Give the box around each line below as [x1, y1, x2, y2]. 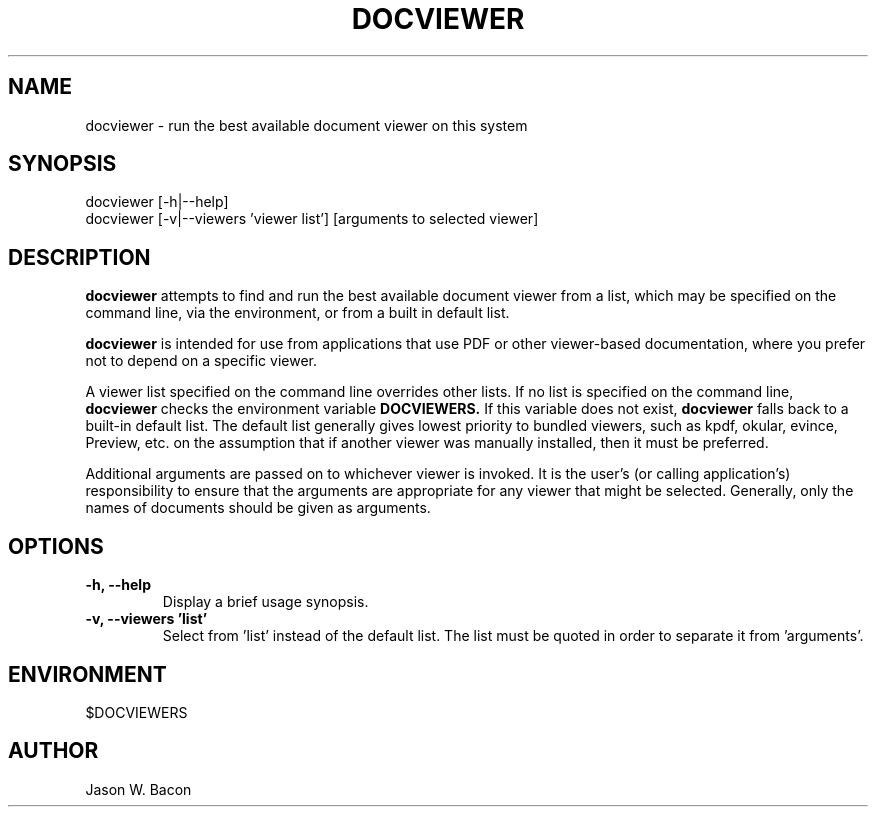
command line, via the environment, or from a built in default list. [85, 304, 510, 322]
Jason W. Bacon [85, 780, 192, 798]
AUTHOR [8, 738, 99, 764]
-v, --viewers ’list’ [85, 610, 208, 628]
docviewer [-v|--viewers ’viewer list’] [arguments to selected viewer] [85, 210, 539, 228]
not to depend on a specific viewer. [85, 352, 317, 370]
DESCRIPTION [8, 244, 151, 270]
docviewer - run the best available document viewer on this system [85, 116, 528, 134]
